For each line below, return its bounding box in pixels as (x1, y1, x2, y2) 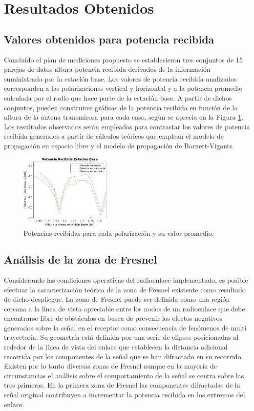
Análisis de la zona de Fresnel (4, 252, 157, 267)
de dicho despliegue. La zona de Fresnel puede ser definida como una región (4, 294, 230, 304)
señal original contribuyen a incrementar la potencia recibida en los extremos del (4, 390, 245, 400)
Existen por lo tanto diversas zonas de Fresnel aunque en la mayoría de (4, 361, 217, 371)
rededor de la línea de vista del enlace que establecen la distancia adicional (4, 342, 228, 352)
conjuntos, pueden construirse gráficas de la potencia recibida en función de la (4, 102, 238, 112)
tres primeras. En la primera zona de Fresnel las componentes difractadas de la (4, 380, 240, 390)
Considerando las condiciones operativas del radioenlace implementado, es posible (4, 274, 248, 285)
